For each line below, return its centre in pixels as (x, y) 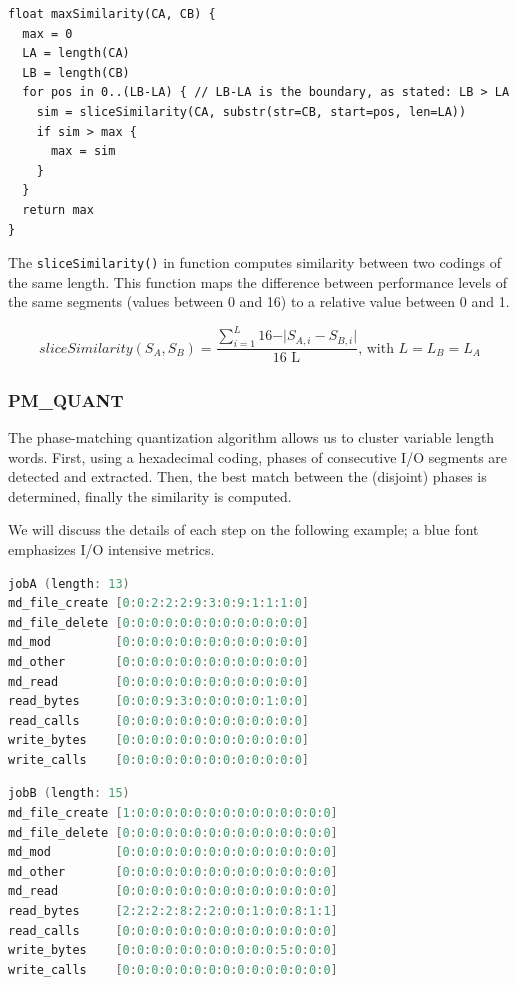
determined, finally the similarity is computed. (150, 495)
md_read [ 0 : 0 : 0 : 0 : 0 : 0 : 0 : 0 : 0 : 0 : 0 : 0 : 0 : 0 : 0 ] (173, 891)
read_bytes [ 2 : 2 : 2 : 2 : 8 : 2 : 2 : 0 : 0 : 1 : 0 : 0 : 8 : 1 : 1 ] (173, 911)
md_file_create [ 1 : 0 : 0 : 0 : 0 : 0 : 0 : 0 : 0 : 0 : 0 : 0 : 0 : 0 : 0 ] (173, 813)
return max (58, 209)
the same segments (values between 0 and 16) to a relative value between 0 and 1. (259, 301)
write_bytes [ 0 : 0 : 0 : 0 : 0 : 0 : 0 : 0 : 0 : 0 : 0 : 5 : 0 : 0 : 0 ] (173, 950)
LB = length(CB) (76, 72)
